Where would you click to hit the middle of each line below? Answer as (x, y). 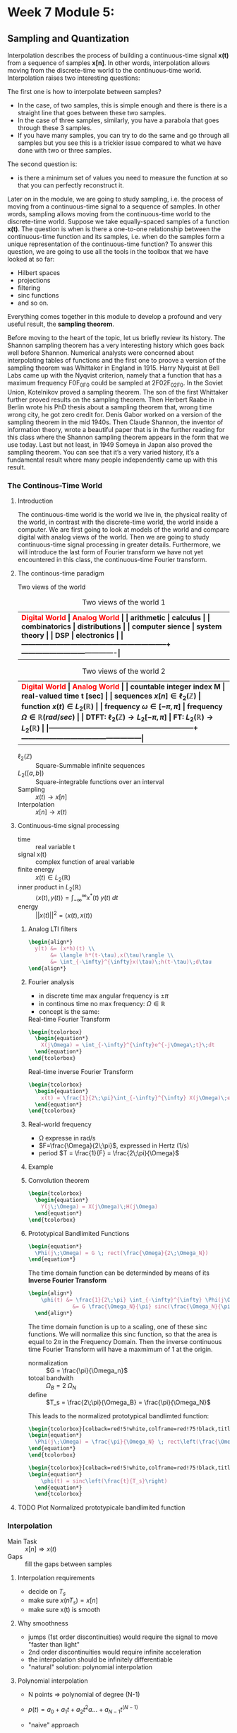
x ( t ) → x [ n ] (51, 797)
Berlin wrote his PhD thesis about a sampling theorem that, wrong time (110, 407)
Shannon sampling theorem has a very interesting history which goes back (116, 345)
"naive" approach (54, 1725)
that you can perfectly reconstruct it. (71, 185)
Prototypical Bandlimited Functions (79, 1233)
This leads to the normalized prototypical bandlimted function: (119, 1416)
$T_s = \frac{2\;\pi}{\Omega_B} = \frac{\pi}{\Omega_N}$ (128, 1402)
